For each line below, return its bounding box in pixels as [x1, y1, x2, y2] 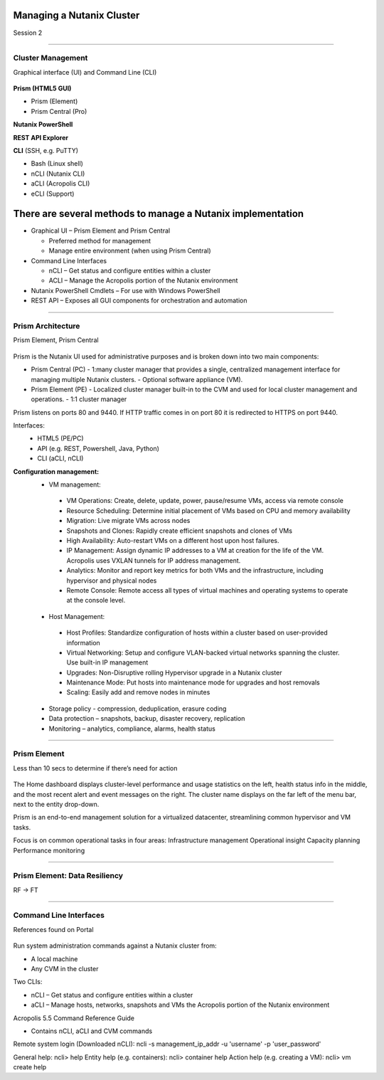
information [66, 638, 101, 647]
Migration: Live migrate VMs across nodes [66, 517, 191, 525]
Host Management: [48, 612, 105, 620]
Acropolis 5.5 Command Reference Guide [13, 1014, 135, 1022]
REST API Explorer [13, 133, 69, 142]
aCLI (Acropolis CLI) [31, 179, 90, 188]
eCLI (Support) [31, 189, 75, 198]
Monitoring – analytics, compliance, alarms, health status [48, 724, 216, 733]
